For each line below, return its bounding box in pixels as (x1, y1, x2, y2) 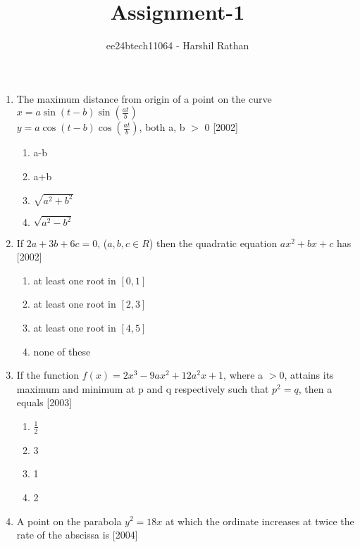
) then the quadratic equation (149, 235, 278, 250)
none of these (33, 344, 91, 358)
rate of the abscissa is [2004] (16, 527, 138, 542)
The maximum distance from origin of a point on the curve (16, 91, 272, 106)
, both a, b (139, 120, 185, 134)
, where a (223, 367, 263, 382)
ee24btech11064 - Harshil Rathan (106, 38, 249, 53)
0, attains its (279, 367, 334, 382)
